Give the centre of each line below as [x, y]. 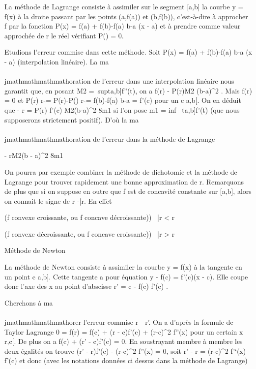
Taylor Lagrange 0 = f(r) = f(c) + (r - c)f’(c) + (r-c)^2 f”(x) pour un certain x [124, 331]
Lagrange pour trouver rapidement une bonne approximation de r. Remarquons [124, 181]
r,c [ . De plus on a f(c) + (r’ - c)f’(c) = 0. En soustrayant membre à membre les [124, 341]
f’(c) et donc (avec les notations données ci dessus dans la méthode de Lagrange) [126, 360]
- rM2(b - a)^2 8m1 [34, 155]
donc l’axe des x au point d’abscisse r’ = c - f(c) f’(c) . [86, 286]
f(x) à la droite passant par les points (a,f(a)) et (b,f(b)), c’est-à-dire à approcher [126, 16]
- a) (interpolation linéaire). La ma [57, 61]
